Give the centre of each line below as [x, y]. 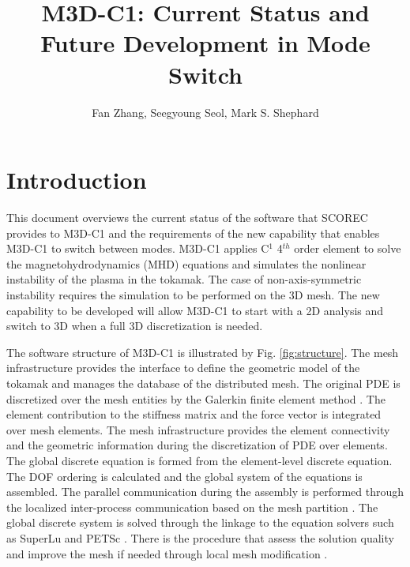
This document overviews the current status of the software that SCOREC [187, 218]
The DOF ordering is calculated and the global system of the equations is [184, 476]
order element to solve [348, 248]
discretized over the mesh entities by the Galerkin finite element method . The [196, 398]
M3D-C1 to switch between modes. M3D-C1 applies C [138, 248]
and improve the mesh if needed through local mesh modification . [167, 553]
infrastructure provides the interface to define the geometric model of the [183, 368]
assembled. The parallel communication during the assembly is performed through [205, 492]
